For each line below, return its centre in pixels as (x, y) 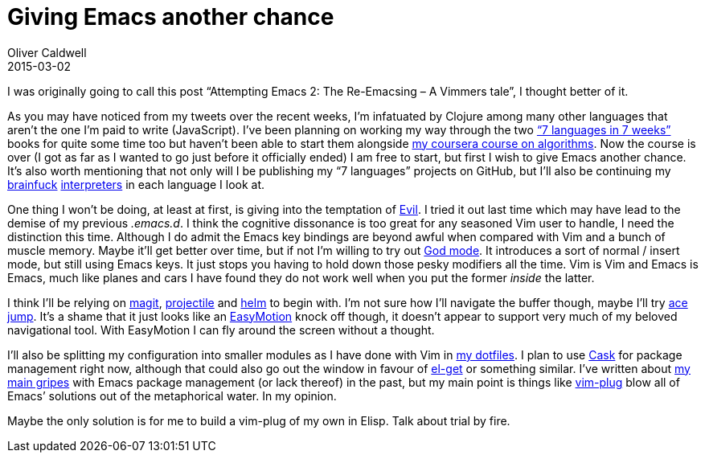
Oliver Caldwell (47, 52)
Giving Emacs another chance (171, 17)
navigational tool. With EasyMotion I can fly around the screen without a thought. (221, 330)
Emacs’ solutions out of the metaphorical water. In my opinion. (172, 395)
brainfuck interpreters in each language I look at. (136, 184)
